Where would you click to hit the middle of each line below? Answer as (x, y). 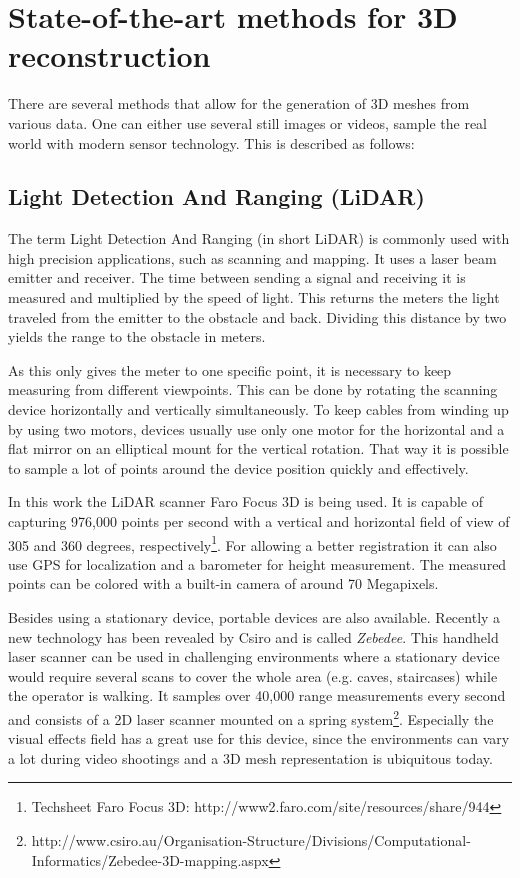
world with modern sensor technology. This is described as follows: (211, 142)
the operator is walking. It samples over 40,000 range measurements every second (257, 695)
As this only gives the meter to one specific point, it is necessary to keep (230, 369)
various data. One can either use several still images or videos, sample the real (248, 122)
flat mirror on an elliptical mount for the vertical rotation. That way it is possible (258, 448)
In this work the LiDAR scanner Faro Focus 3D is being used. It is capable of (246, 501)
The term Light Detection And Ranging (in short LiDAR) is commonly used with (259, 238)
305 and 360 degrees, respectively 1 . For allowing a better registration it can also (252, 543)
